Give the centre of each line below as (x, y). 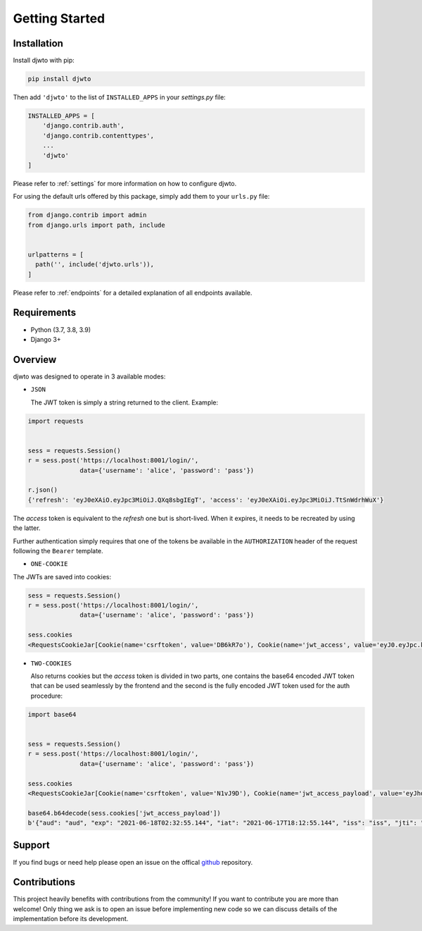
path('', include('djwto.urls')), (95, 265)
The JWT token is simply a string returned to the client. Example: (124, 402)
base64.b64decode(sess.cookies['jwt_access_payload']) (124, 813)
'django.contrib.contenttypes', (98, 135)
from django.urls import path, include (96, 225)
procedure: (47, 696)
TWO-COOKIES (51, 663)
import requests (56, 421)
